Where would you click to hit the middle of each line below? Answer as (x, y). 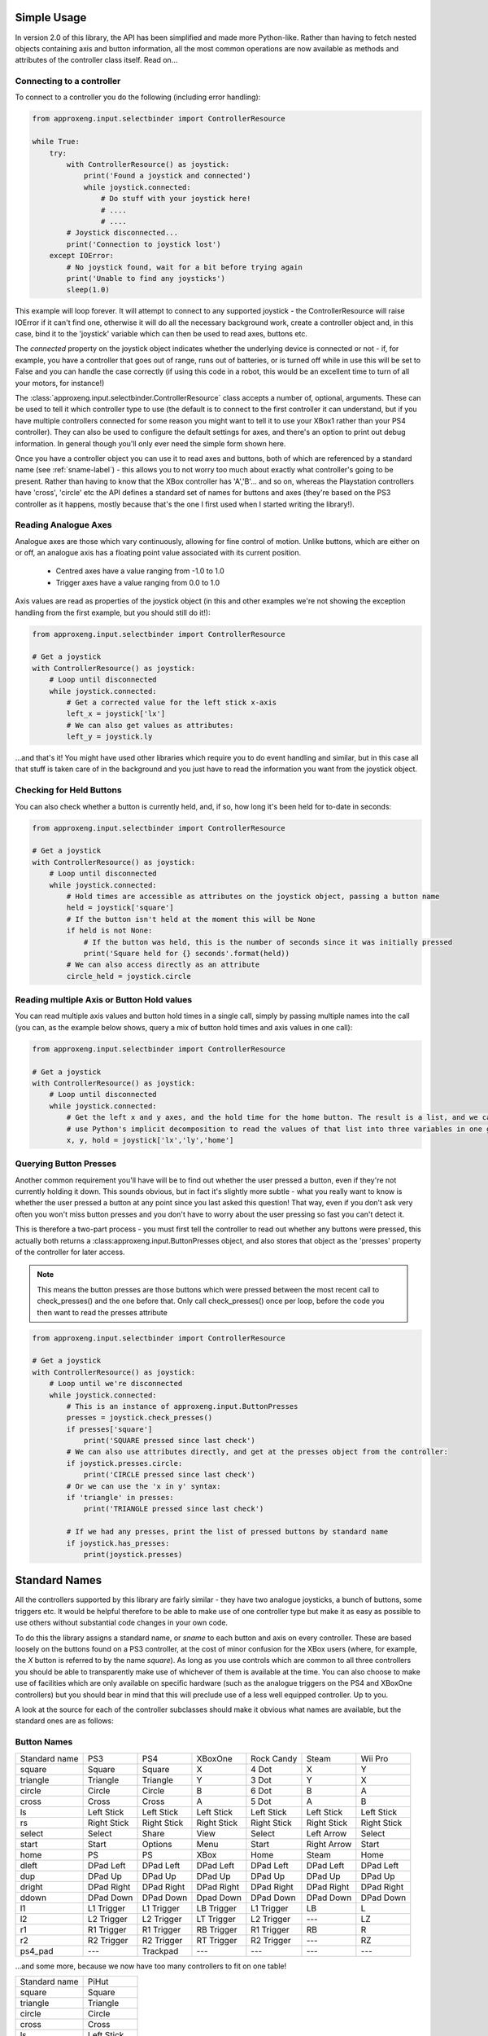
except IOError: (81, 256)
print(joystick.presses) (133, 1554)
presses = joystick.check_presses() (139, 1418)
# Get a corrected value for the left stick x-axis (172, 702)
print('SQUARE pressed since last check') (169, 1441)
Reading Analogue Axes (63, 525)
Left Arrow (327, 1833)
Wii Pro (375, 1758)
